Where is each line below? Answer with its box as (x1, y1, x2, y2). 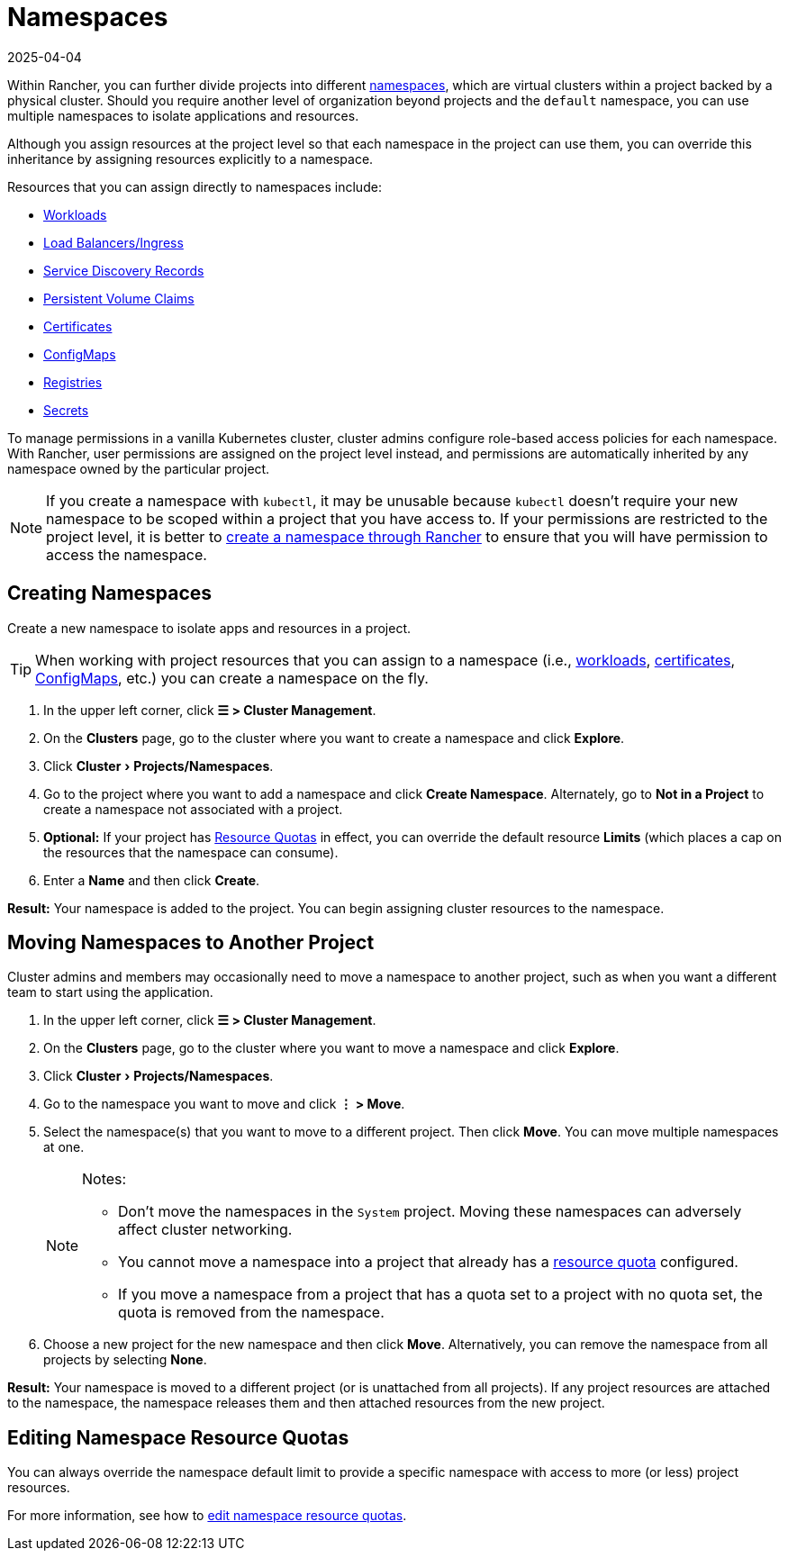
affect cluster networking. (118, 1220, 293, 1239)
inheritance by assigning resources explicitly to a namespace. (7, 150, 374, 167)
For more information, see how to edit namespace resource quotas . (7, 1508, 407, 1524)
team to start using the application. (7, 984, 213, 1001)
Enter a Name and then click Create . (43, 872, 260, 888)
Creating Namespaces (7, 582, 213, 605)
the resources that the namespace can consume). (43, 844, 339, 860)
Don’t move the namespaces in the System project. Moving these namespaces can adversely (118, 1202, 742, 1221)
